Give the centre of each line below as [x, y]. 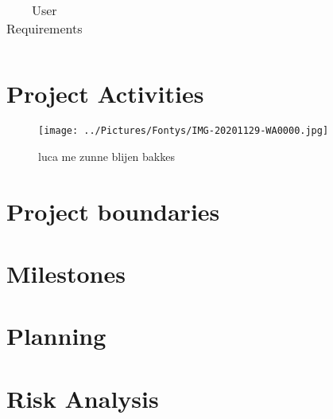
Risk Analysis [83, 398]
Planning [56, 336]
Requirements [45, 28]
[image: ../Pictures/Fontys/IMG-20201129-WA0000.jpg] [184, 131]
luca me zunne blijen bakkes [106, 156]
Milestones [66, 273]
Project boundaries [113, 211]
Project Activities [105, 94]
